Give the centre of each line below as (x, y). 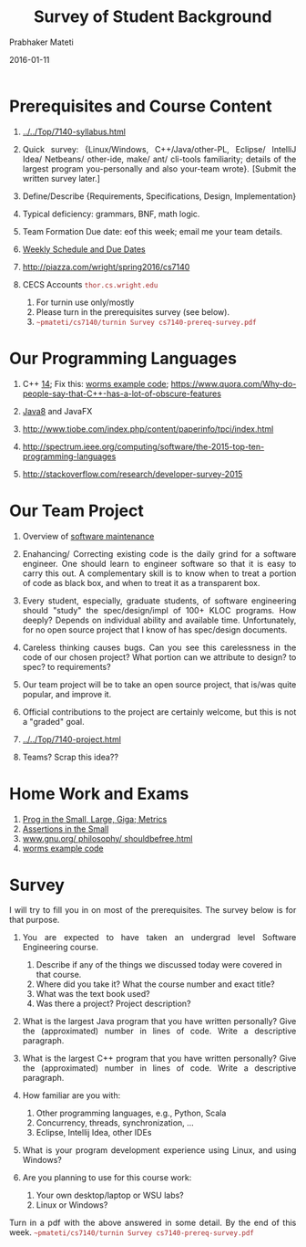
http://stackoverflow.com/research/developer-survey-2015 (133, 474)
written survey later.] (61, 178)
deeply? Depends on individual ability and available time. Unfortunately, (159, 620)
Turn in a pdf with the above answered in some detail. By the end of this (153, 1223)
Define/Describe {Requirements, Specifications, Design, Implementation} (159, 196)
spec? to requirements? (67, 666)
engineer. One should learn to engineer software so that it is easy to (159, 563)
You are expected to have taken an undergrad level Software (159, 938)
